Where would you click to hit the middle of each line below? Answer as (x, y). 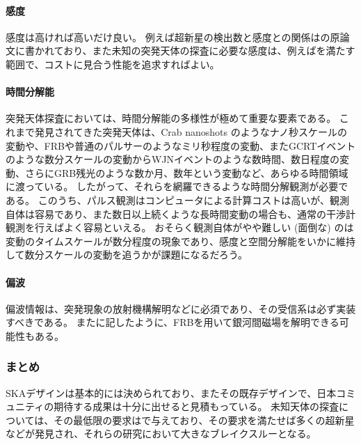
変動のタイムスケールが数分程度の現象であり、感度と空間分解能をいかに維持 (181, 241)
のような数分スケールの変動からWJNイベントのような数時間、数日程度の (173, 159)
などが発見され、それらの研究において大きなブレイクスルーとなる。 (161, 434)
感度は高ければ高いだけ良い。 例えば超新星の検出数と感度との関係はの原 (173, 37)
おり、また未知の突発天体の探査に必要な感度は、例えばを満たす (209, 50)
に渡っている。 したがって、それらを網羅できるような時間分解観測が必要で (177, 186)
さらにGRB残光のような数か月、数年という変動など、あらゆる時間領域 (186, 172)
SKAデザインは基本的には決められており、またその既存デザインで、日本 (171, 392)
